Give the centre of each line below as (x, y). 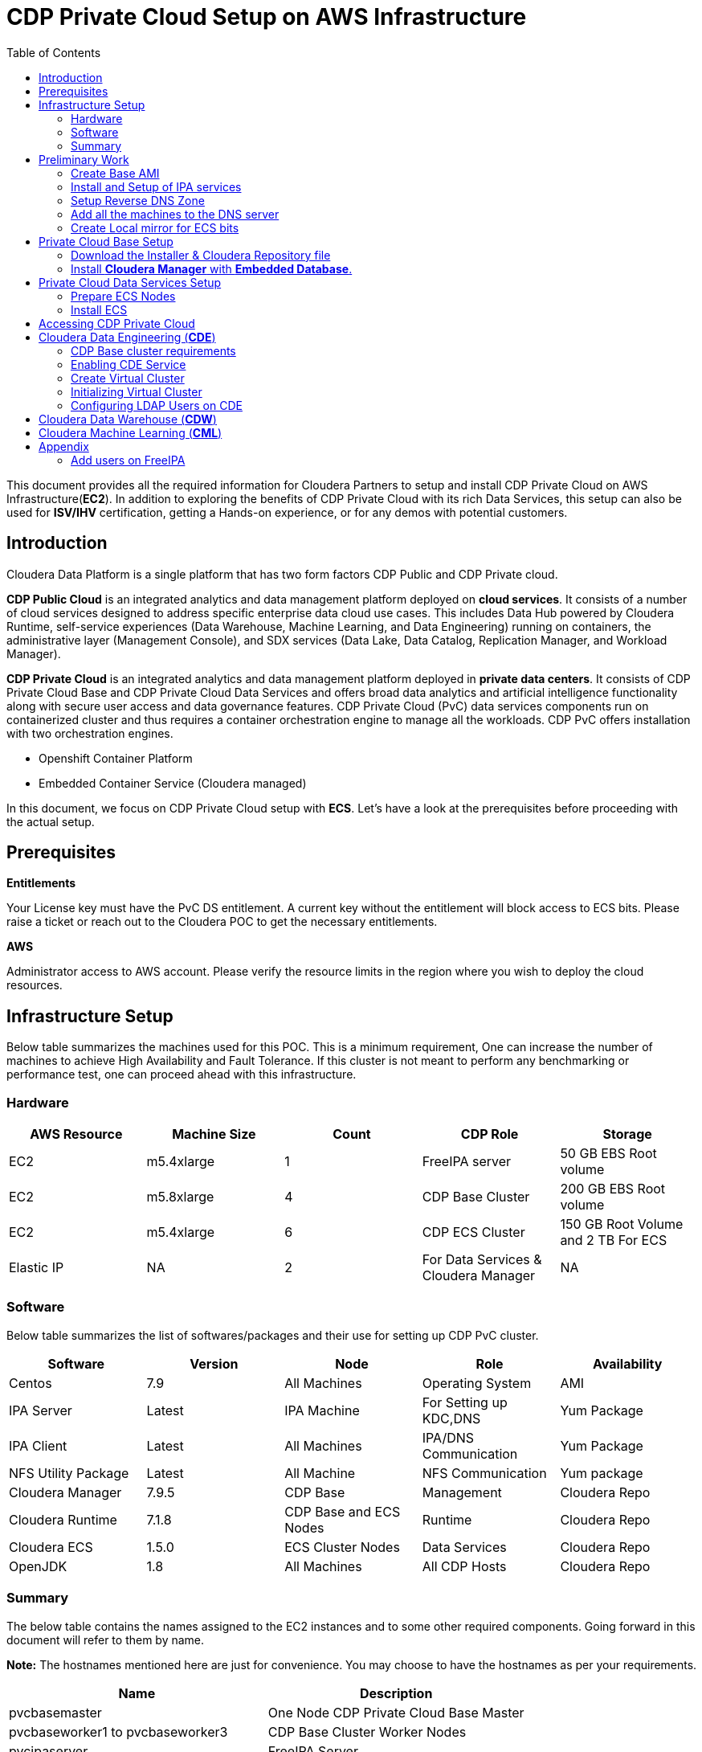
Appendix (64, 446)
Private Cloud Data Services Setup (130, 282)
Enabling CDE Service (129, 364)
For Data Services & (482, 1260)
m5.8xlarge (180, 1197)
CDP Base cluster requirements (153, 350)
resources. (35, 985)
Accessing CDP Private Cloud (117, 323)
